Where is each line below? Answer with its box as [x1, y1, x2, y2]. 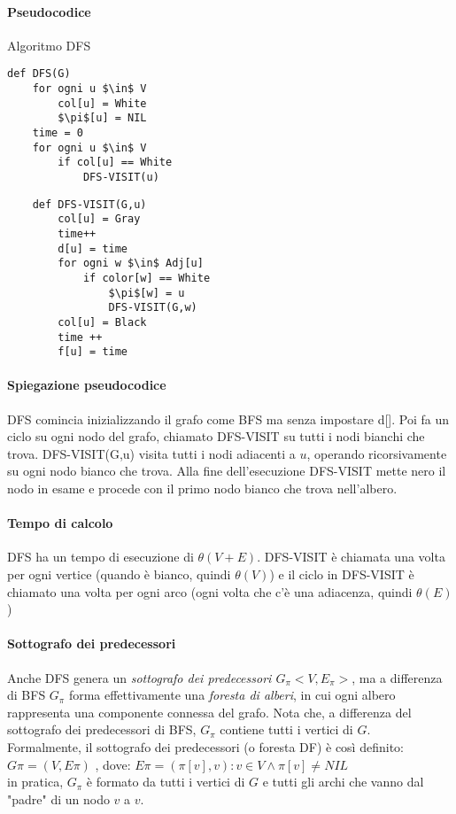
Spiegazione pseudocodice [7, 376, 166, 394]
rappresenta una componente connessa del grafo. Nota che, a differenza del [7, 702, 412, 721]
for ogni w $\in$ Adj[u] [58, 257, 204, 270]
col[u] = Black [58, 315, 147, 329]
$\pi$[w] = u [108, 286, 185, 299]
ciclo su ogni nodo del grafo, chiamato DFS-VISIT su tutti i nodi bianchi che [7, 427, 425, 446]
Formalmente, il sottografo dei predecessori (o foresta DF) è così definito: [7, 737, 404, 756]
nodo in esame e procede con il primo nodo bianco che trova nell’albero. [7, 479, 398, 498]
